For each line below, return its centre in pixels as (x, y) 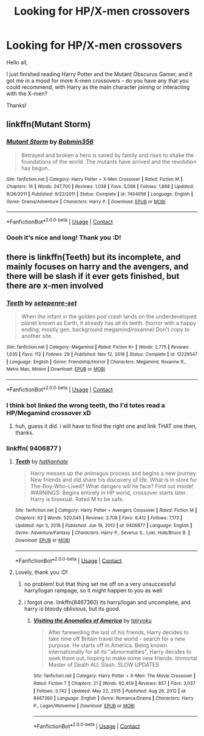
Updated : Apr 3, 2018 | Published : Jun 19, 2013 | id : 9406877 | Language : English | (104, 525)
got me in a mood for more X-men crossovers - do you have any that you (98, 80)
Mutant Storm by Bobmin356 (50, 142)
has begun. (35, 168)
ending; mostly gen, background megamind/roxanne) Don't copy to (105, 329)
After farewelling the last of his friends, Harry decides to (119, 633)
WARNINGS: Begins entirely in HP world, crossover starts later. (108, 493)
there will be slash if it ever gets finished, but (93, 276)
